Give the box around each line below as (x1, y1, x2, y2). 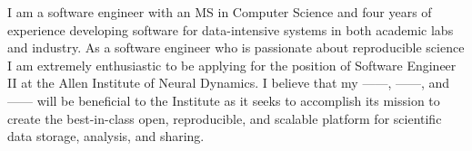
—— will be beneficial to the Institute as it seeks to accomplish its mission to (7, 90, 440, 109)
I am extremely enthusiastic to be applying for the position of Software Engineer (7, 55, 457, 74)
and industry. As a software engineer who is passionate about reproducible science (7, 38, 465, 57)
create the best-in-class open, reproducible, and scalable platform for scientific (7, 109, 442, 127)
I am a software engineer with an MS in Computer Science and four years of (7, 3, 432, 21)
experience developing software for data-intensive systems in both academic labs (7, 20, 454, 39)
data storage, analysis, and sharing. (7, 127, 205, 146)
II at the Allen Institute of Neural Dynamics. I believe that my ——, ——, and (7, 73, 450, 92)
